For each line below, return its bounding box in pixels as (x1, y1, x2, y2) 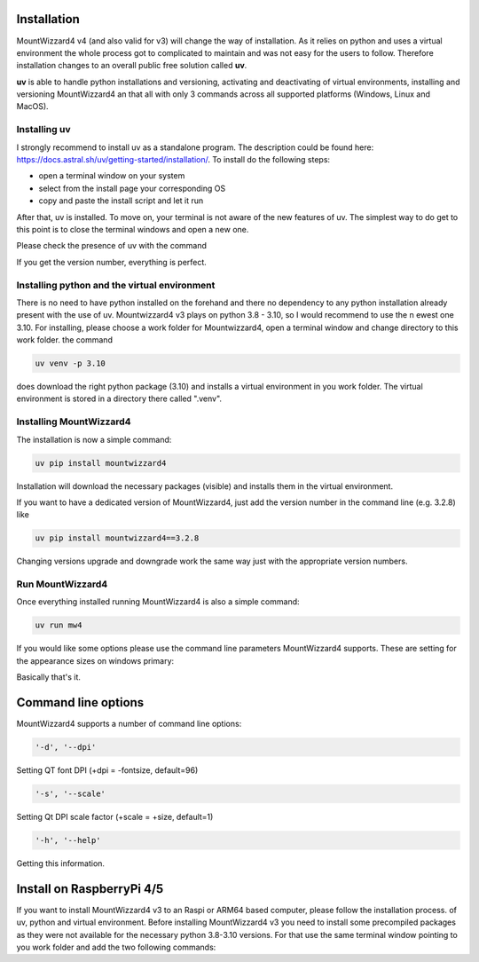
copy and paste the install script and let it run (38, 195, 204, 206)
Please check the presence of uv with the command (16, 240, 208, 251)
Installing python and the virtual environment (16, 279, 216, 291)
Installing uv (16, 123, 71, 136)
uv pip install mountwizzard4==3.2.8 (35, 533, 200, 543)
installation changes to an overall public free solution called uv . (16, 60, 247, 71)
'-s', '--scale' (35, 789, 106, 799)
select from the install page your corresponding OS (38, 183, 226, 193)
